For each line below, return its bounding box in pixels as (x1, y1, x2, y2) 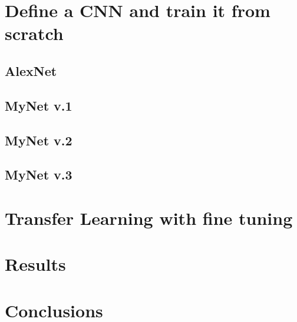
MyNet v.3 (5, 165, 72, 184)
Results (5, 252, 66, 276)
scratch (5, 21, 64, 45)
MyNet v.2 (5, 131, 72, 149)
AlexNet (5, 61, 57, 79)
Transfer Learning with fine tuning (5, 205, 293, 230)
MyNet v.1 (5, 96, 72, 114)
